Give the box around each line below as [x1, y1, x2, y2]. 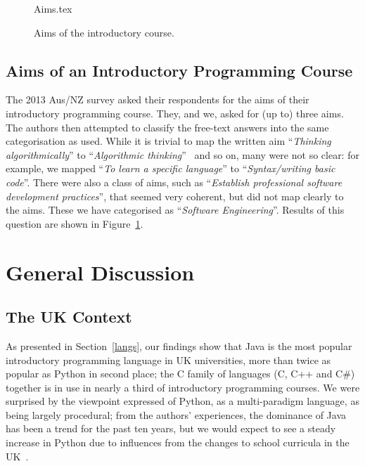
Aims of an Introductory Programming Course [6, 59, 353, 81]
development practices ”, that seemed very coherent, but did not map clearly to [6, 188, 344, 203]
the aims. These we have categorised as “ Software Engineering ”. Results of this [6, 202, 345, 217]
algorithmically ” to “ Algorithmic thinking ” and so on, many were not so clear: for [6, 147, 359, 162]
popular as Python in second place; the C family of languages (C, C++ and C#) [6, 366, 355, 381]
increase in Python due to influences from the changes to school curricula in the [6, 435, 350, 450]
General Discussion [6, 257, 195, 286]
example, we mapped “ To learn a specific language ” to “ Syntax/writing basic [6, 161, 335, 176]
